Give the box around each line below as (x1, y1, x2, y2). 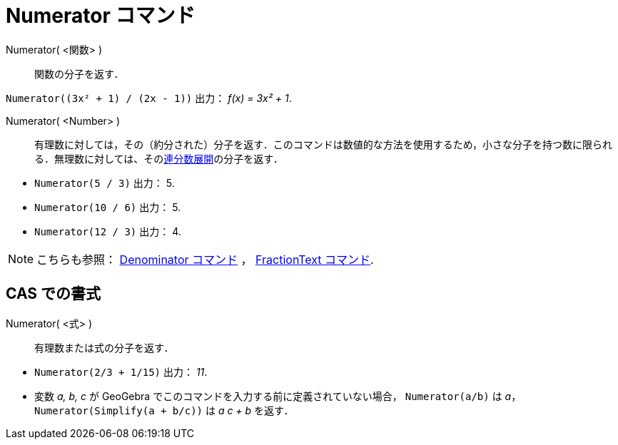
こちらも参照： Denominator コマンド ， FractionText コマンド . (36, 252, 374, 267)
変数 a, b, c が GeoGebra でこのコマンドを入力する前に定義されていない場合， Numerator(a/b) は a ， (34, 389, 522, 402)
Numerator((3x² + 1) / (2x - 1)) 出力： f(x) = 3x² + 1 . (6, 91, 292, 104)
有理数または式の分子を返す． (34, 341, 174, 354)
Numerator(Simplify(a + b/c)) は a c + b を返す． (34, 404, 294, 416)
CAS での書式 (6, 285, 101, 303)
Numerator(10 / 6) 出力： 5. (34, 200, 181, 213)
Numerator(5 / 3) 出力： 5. (34, 176, 175, 189)
